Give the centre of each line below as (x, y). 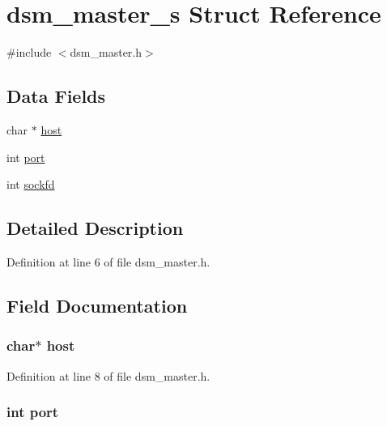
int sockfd (31, 184)
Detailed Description (95, 228)
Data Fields (56, 96)
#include (29, 52)
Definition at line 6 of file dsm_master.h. (108, 261)
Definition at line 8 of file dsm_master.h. (108, 375)
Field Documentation (97, 305)
